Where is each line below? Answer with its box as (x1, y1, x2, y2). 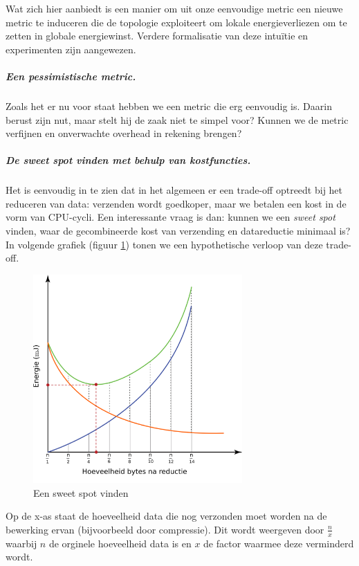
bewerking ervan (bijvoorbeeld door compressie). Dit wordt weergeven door (6, 522, 324, 536)
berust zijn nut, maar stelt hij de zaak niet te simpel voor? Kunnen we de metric (6, 112, 349, 127)
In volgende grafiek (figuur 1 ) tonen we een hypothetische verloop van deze (6, 237, 323, 251)
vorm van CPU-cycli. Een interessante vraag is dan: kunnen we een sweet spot (6, 210, 335, 224)
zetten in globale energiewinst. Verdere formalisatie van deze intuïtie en (6, 28, 309, 43)
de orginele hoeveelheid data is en (48, 536, 192, 550)
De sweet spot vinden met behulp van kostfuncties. (6, 153, 251, 167)
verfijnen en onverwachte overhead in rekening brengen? (6, 126, 242, 140)
